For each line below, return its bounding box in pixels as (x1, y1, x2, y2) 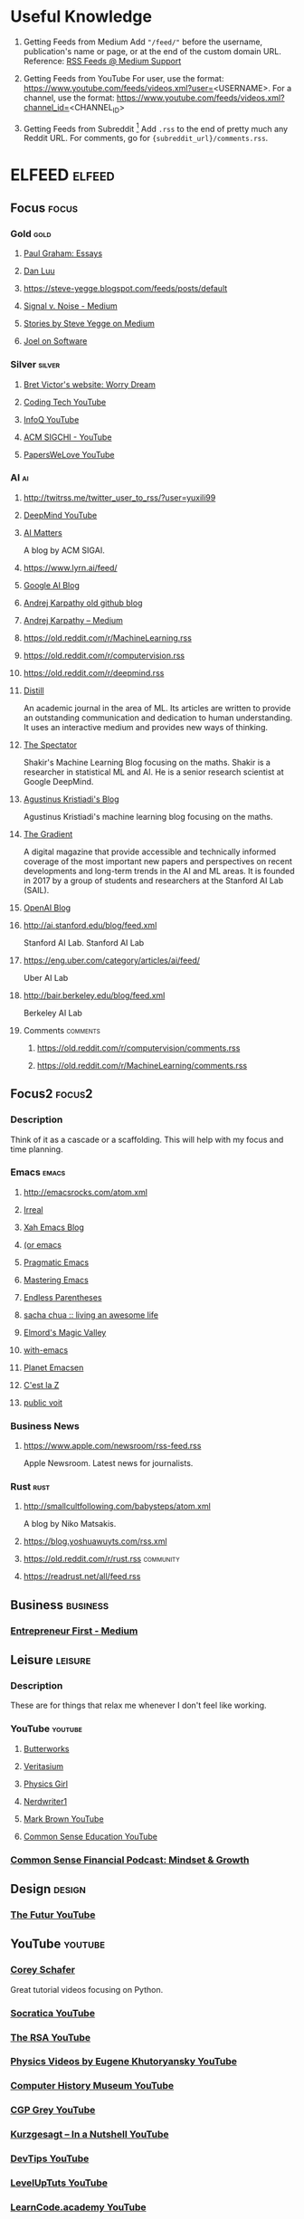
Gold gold (10, 227, 52, 240)
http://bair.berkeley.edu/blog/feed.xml (23, 989, 166, 1001)
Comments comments (23, 1024, 100, 1035)
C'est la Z (23, 1379, 60, 1390)
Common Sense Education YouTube (23, 1831, 157, 1842)
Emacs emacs (10, 1166, 66, 1178)
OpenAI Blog (23, 902, 71, 913)
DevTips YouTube (10, 2152, 90, 2165)
